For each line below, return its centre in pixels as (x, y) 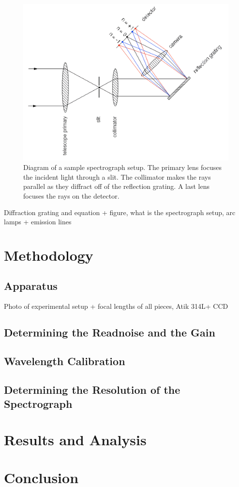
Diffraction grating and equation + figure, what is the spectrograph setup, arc (120, 212)
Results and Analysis (75, 439)
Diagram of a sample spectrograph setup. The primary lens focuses (122, 167)
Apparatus (31, 286)
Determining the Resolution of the (92, 389)
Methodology (49, 255)
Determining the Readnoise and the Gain (110, 332)
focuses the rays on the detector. (71, 195)
